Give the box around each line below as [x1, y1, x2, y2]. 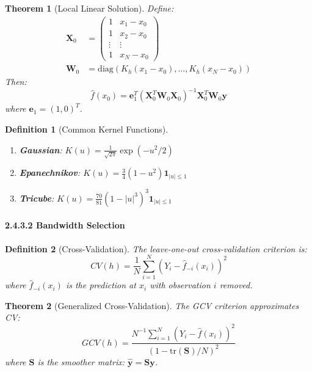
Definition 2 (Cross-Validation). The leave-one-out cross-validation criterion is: [5, 242, 307, 255]
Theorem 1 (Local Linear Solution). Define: [5, 2, 174, 14]
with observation [150, 279, 211, 291]
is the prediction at [65, 279, 136, 291]
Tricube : [19, 191, 54, 204]
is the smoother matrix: [37, 355, 125, 368]
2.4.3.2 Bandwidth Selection [5, 219, 125, 232]
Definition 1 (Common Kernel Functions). [5, 122, 169, 135]
